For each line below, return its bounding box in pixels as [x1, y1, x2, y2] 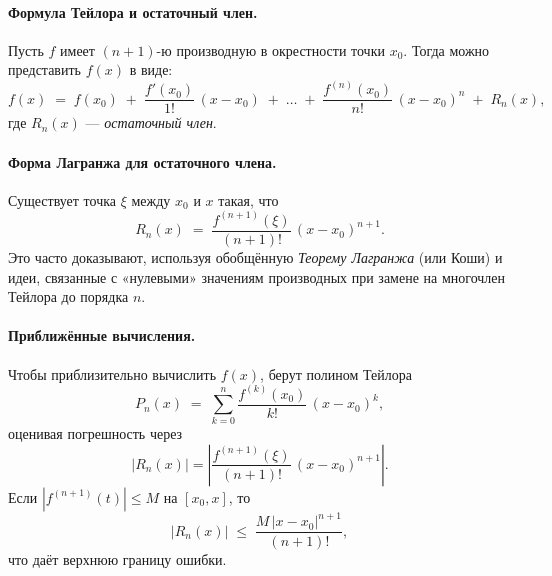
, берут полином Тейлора [260, 363, 412, 384]
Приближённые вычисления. [8, 325, 196, 346]
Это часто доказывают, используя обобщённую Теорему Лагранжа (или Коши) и [8, 246, 503, 267]
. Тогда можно [403, 39, 490, 60]
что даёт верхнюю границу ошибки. [8, 548, 227, 569]
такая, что [218, 189, 279, 210]
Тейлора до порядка [8, 286, 129, 307]
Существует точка [8, 189, 117, 210]
